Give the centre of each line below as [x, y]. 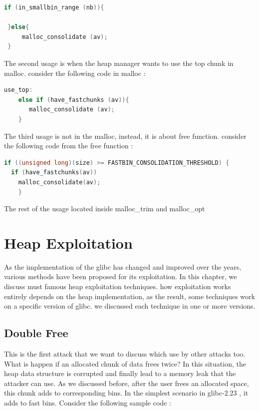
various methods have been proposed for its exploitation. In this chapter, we [121, 276]
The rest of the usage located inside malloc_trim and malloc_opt [105, 208]
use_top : [18, 90]
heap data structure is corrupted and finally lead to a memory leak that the [120, 373]
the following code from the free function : [69, 146]
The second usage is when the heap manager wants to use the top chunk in [119, 63]
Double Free [36, 333]
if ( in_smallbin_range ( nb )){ [54, 7]
